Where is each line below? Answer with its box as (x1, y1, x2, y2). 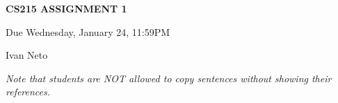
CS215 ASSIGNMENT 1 (6, 1, 127, 15)
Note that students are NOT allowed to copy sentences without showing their (6, 71, 332, 85)
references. (6, 84, 51, 99)
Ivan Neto (6, 48, 48, 62)
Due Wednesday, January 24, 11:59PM (6, 24, 170, 39)
